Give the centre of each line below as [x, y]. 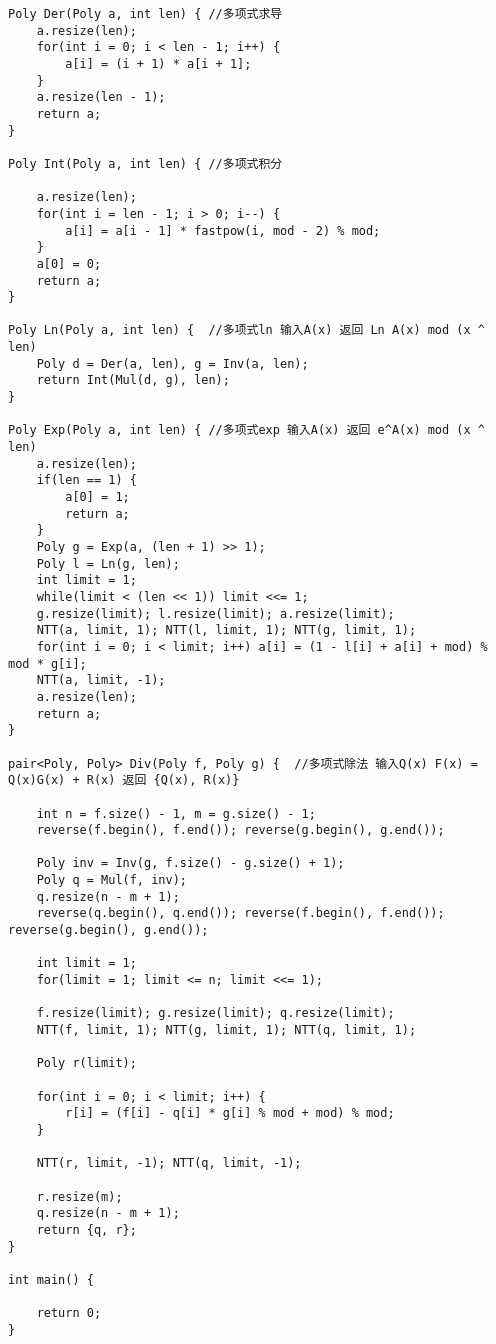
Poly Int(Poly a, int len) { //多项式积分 [145, 163]
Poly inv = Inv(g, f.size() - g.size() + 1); [190, 863]
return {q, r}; [86, 1229]
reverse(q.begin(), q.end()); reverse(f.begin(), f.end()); [240, 913]
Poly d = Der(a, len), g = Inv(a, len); [172, 363]
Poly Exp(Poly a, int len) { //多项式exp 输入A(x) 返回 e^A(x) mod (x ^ [246, 430]
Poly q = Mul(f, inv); [111, 880]
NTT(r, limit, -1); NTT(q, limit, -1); [169, 1163]
